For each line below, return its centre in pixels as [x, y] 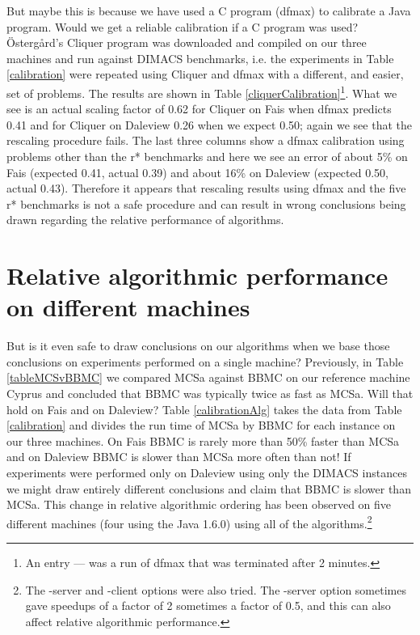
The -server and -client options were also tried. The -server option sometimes [216, 589]
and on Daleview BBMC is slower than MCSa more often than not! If [179, 457]
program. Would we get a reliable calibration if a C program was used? [183, 26]
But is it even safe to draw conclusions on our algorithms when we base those [198, 346]
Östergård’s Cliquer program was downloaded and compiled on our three [187, 42]
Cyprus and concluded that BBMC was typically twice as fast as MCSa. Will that [210, 394]
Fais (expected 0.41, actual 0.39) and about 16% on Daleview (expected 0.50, [197, 172]
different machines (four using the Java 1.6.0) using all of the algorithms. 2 [189, 522]
